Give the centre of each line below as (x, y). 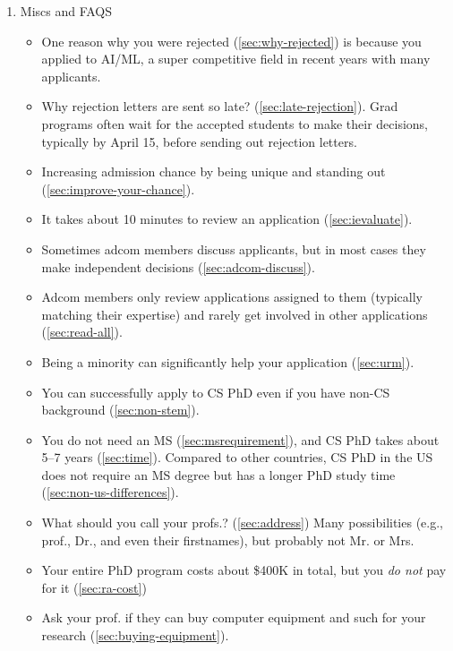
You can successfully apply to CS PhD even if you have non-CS (216, 392)
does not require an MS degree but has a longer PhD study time (218, 474)
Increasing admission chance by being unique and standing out (214, 171)
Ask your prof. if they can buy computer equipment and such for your (234, 617)
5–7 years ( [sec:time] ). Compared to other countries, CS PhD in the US (237, 457)
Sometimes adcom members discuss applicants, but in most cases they (234, 248)
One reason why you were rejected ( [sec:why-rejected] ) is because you (231, 41)
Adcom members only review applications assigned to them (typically (232, 297)
